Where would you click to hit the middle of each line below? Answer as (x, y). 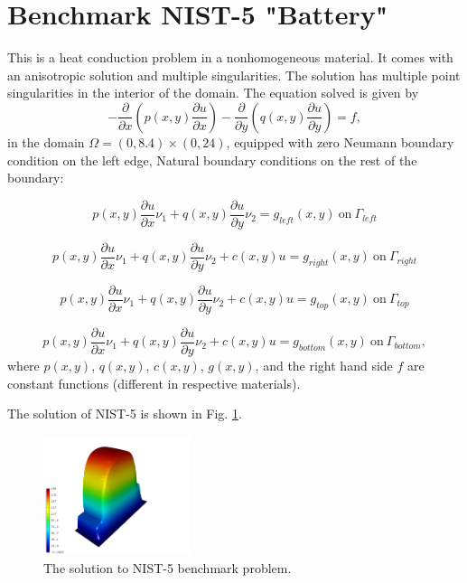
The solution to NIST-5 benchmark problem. (168, 567)
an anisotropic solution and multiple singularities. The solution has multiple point (234, 75)
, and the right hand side (324, 365)
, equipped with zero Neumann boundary (340, 141)
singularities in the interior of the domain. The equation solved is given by (213, 93)
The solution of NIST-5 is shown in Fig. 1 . (125, 414)
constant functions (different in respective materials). (154, 383)
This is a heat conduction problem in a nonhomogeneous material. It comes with (230, 57)
